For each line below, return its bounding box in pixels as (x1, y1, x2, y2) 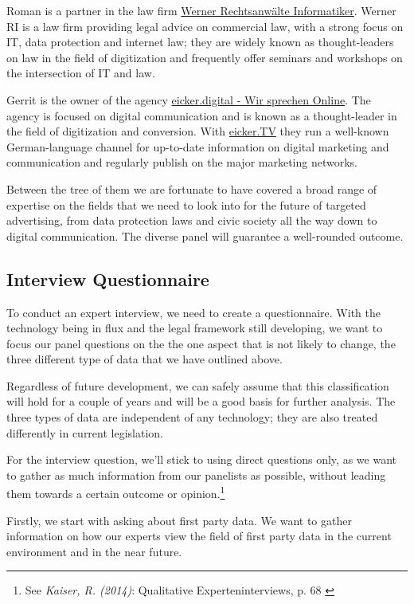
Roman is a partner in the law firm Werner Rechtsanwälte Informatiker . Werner (6, 2, 396, 18)
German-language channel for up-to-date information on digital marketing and (6, 138, 389, 155)
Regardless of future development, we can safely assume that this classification (6, 377, 389, 394)
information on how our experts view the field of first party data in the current (6, 528, 392, 544)
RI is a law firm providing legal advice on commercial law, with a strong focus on (6, 18, 404, 34)
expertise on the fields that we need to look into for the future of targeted (6, 196, 366, 213)
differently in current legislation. (6, 424, 163, 441)
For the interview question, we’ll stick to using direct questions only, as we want (6, 451, 396, 468)
